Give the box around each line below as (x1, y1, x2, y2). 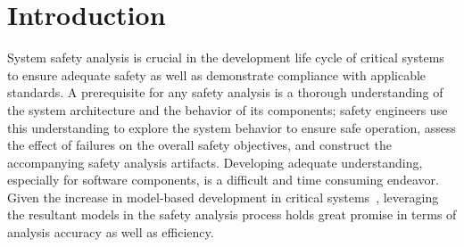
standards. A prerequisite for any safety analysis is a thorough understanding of (7, 83, 443, 102)
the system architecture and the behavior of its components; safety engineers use (7, 100, 448, 119)
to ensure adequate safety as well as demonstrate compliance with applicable (7, 65, 427, 84)
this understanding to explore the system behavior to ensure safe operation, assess (7, 118, 457, 136)
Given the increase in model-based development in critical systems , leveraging (7, 187, 439, 206)
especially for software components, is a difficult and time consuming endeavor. (7, 170, 439, 189)
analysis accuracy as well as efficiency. (7, 223, 214, 242)
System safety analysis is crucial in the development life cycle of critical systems (7, 48, 444, 67)
